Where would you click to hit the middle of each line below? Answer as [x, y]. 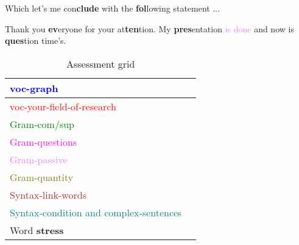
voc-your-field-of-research [63, 106]
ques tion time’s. [36, 41]
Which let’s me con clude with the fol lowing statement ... [113, 8]
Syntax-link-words [48, 194]
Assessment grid [101, 63]
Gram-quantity [42, 177]
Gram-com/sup [42, 124]
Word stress [37, 230]
